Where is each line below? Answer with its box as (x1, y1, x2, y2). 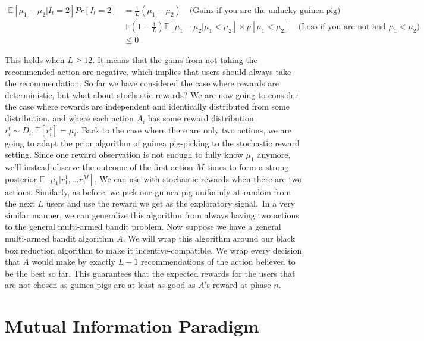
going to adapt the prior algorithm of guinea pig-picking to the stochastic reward (5, 136, 300, 149)
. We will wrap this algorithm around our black (123, 232, 296, 245)
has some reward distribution (147, 112, 254, 124)
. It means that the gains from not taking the (92, 54, 257, 66)
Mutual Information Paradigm (5, 314, 259, 338)
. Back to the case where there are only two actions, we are (76, 123, 292, 136)
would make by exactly (32, 255, 115, 268)
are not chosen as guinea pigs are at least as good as (5, 279, 196, 291)
